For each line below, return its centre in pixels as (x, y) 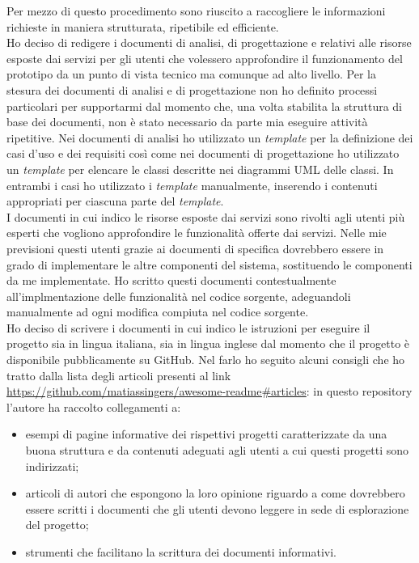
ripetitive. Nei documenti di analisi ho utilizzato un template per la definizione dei (210, 137)
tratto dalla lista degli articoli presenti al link (119, 375)
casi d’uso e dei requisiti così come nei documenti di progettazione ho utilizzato (203, 153)
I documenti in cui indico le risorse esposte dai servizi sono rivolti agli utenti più (206, 216)
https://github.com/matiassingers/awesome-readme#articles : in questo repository (209, 391)
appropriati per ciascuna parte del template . (115, 201)
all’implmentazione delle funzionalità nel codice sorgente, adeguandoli (179, 296)
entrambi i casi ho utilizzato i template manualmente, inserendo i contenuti (192, 185)
